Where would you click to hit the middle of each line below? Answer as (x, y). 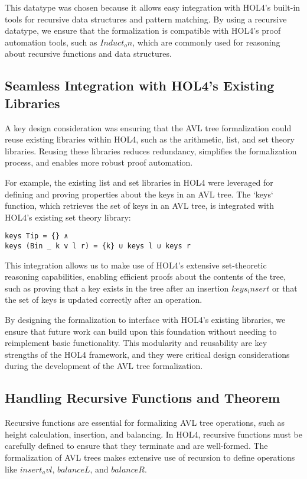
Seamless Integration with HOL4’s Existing (140, 85)
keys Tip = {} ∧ (37, 236)
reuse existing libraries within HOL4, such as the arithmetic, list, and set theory (150, 139)
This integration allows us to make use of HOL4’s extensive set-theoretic (136, 265)
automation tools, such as (51, 42)
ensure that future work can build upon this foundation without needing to (141, 331)
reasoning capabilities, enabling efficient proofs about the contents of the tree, (146, 276)
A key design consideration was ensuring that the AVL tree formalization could (148, 127)
